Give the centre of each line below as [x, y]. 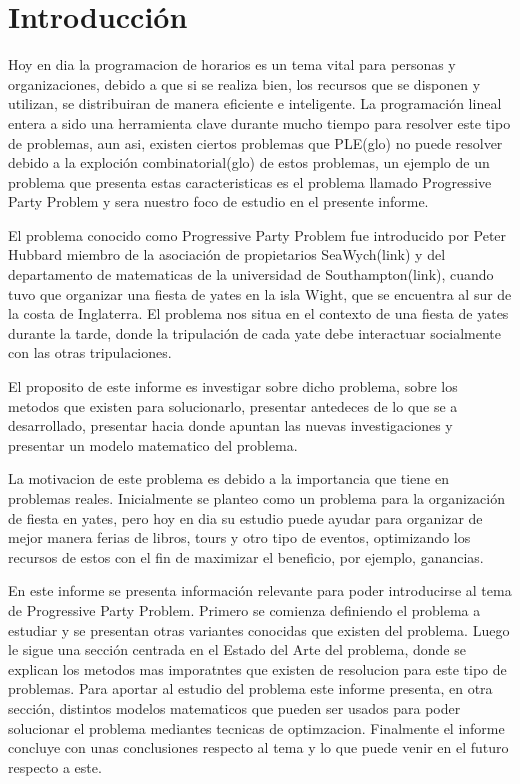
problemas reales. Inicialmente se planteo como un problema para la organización [257, 498]
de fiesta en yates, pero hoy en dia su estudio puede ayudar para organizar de [245, 517]
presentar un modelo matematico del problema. [153, 444]
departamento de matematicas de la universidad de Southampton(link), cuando [251, 274]
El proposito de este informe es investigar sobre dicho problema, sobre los [233, 386]
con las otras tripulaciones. [90, 352]
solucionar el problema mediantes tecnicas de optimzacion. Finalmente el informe [256, 727]
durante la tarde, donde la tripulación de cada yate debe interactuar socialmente [255, 332]
